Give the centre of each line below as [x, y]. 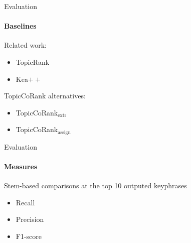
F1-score [29, 236]
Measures [21, 166]
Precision [30, 219]
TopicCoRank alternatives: [45, 96]
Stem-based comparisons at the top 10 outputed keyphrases [95, 186]
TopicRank [33, 62]
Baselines [20, 26]
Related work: [26, 45]
